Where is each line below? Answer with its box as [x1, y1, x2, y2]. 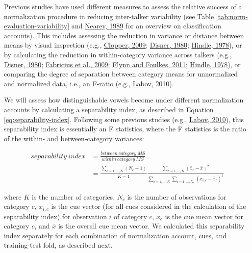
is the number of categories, [32, 191, 115, 202]
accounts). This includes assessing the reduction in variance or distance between [4, 30, 244, 40]
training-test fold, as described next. [4, 240, 113, 250]
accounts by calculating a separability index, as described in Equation [4, 104, 214, 114]
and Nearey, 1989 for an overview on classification [71, 21, 221, 31]
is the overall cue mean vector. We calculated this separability [58, 221, 245, 231]
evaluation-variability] [4, 21, 70, 31]
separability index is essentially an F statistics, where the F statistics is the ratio [4, 124, 247, 134]
